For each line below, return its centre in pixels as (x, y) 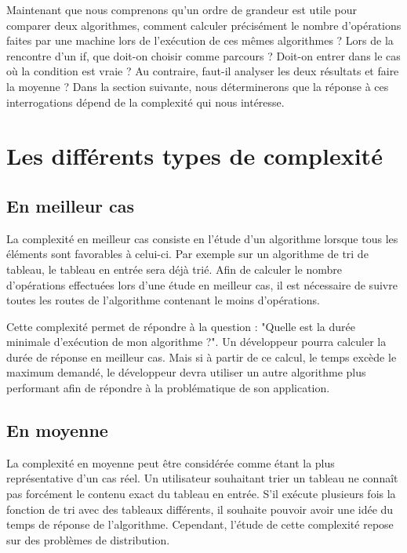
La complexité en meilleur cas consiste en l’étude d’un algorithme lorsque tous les (202, 238)
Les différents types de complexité (194, 156)
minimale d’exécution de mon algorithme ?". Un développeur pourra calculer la (196, 342)
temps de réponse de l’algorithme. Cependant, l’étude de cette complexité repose (200, 524)
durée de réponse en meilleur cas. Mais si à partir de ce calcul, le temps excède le (202, 357)
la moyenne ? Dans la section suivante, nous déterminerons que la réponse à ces (198, 86)
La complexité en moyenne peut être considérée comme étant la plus (171, 462)
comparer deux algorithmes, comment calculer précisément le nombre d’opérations (204, 25)
